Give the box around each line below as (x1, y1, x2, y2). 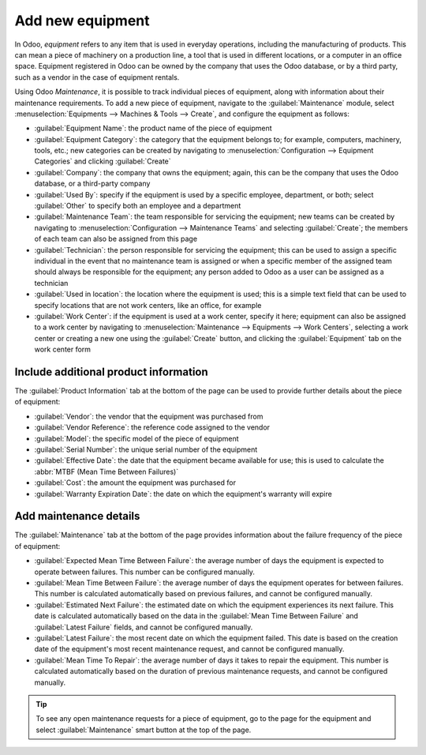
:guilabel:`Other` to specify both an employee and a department (34, 201, 241, 211)
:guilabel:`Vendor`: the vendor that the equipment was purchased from (34, 411, 263, 421)
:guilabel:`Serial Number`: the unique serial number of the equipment (34, 445, 258, 454)
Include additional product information (14, 365, 208, 378)
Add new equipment (14, 12, 150, 29)
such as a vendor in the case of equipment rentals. (14, 72, 180, 82)
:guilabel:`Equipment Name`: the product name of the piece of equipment (34, 123, 272, 133)
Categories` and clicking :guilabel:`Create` (34, 156, 171, 166)
